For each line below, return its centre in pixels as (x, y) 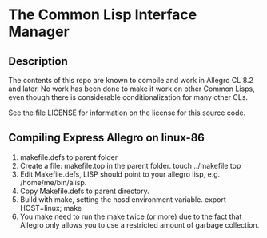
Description (38, 61)
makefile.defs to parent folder (69, 157)
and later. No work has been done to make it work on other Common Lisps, (132, 89)
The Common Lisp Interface (103, 15)
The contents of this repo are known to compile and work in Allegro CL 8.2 (131, 80)
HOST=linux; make (51, 208)
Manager (39, 32)
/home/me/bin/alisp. (53, 182)
